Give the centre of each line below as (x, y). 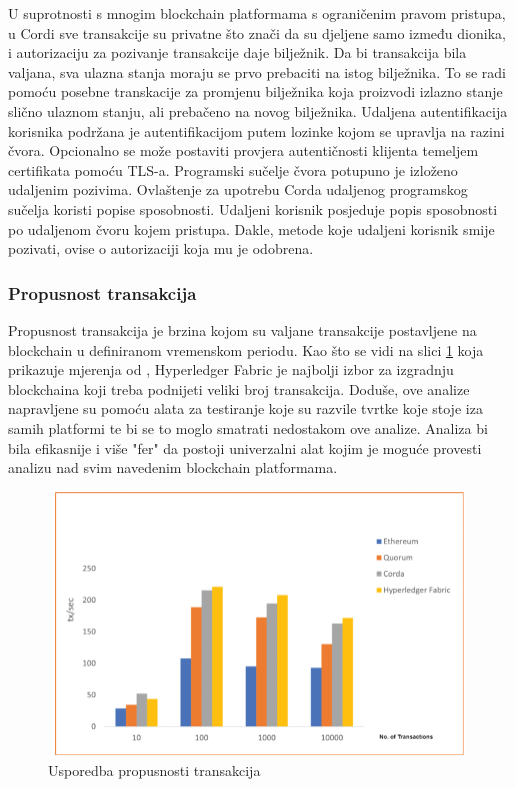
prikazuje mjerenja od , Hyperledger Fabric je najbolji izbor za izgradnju (231, 369)
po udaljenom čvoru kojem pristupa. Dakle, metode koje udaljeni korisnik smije (251, 228)
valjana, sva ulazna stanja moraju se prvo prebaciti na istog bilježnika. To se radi (257, 71)
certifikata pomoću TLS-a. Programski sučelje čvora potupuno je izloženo (233, 169)
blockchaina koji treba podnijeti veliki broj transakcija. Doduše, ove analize (239, 388)
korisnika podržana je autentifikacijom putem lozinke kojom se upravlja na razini (256, 130)
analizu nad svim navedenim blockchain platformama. (173, 467)
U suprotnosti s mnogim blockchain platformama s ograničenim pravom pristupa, (257, 13)
